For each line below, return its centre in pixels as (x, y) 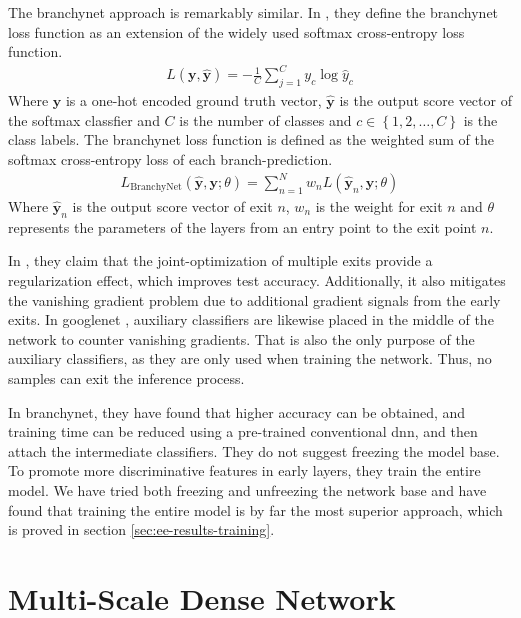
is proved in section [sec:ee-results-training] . (141, 529)
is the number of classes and (265, 119)
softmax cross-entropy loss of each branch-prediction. (170, 158)
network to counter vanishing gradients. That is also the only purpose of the (241, 338)
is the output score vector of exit (172, 206)
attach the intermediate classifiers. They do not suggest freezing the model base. (254, 450)
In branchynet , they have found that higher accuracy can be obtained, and (237, 411)
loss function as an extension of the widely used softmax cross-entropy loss (236, 31)
